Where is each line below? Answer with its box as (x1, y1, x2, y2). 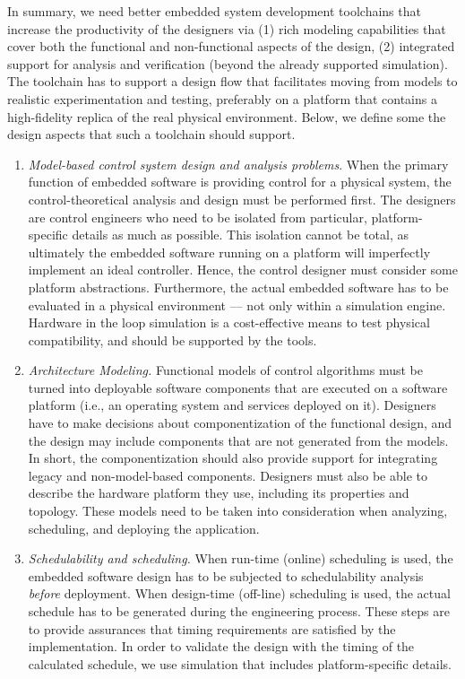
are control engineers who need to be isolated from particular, (28, 207, 367, 226)
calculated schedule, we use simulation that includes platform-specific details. (28, 654, 452, 673)
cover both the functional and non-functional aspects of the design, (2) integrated (7, 37, 455, 56)
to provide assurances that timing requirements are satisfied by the (28, 619, 396, 638)
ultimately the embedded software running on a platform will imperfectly (28, 242, 431, 261)
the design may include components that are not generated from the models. (28, 431, 449, 449)
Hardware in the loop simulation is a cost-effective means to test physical (28, 313, 430, 332)
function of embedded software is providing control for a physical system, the (28, 172, 452, 191)
